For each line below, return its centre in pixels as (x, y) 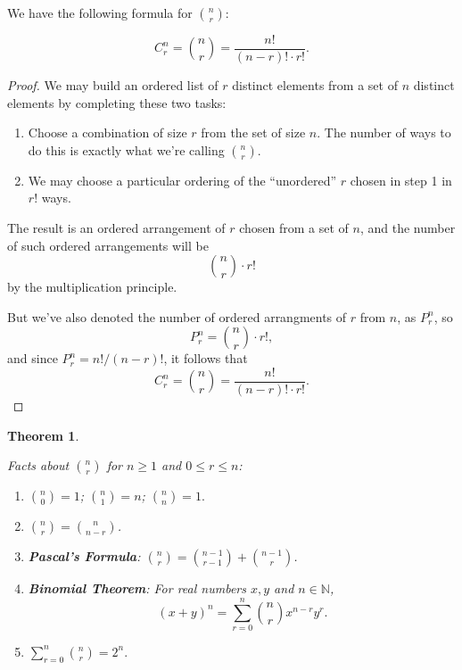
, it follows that (206, 358)
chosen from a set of (294, 228)
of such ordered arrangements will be (108, 245)
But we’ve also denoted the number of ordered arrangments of (177, 316)
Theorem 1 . (43, 435)
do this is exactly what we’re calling (126, 149)
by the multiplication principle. (92, 287)
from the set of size (253, 132)
